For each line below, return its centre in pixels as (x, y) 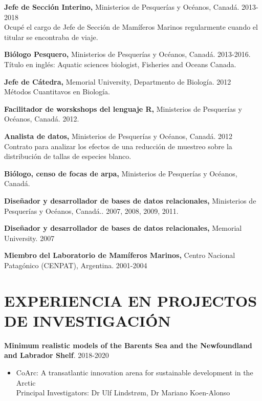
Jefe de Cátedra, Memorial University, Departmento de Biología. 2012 (118, 81)
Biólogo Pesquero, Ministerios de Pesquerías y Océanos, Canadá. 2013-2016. (127, 54)
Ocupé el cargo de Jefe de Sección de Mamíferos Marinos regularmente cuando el (131, 27)
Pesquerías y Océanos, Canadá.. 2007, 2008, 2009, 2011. (91, 210)
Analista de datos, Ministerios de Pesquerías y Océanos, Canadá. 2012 (118, 136)
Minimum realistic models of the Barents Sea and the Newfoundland (128, 345)
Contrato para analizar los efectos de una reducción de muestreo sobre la (118, 146)
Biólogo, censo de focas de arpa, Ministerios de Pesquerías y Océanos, (121, 173)
